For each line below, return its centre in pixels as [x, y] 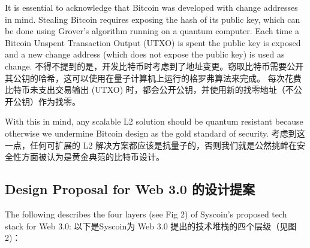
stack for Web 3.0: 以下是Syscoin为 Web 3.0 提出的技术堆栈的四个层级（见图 [151, 226]
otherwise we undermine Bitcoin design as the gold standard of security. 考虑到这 [155, 133]
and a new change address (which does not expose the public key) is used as [145, 54]
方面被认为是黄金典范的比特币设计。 [93, 157]
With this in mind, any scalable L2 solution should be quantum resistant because [154, 121]
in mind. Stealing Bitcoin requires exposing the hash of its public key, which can [153, 19]
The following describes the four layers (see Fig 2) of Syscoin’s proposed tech [146, 214]
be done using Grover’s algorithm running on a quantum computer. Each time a [152, 31]
